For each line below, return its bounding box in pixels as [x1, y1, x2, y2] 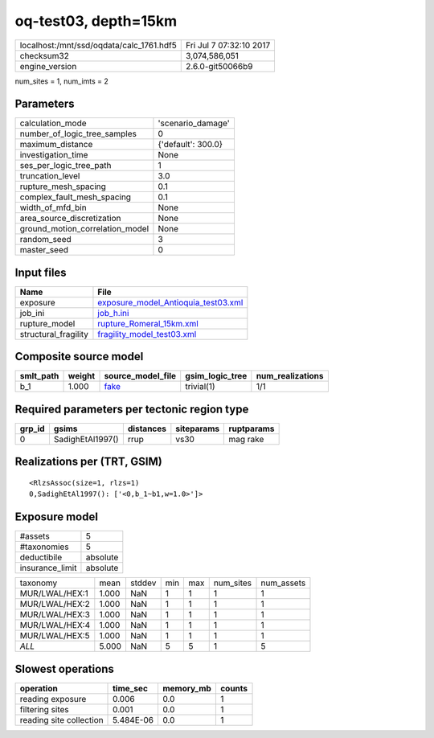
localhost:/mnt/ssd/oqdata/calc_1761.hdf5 [19, 39, 177, 51]
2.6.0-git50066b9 [185, 60, 253, 72]
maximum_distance [19, 139, 93, 150]
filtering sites [19, 703, 70, 715]
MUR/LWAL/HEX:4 [19, 620, 91, 631]
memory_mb [162, 683, 212, 694]
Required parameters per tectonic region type [14, 402, 249, 416]
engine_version [19, 60, 77, 72]
